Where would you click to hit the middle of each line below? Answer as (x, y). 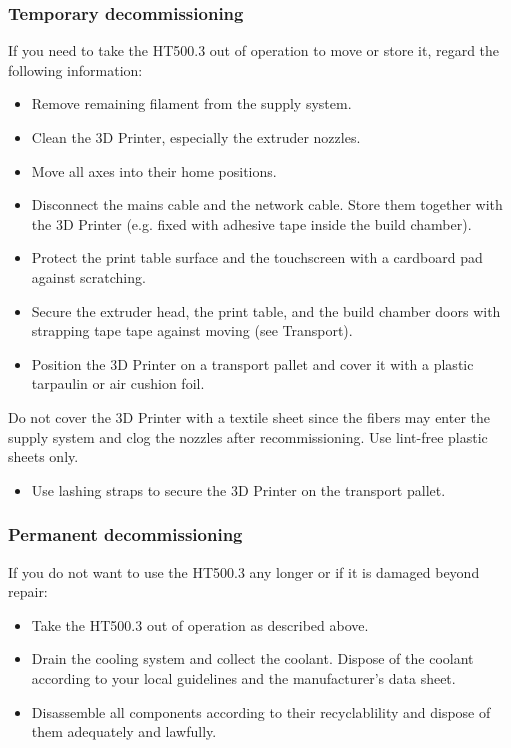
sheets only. (43, 456)
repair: (28, 591)
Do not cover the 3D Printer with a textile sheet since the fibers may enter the (249, 416)
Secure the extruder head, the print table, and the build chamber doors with (266, 310)
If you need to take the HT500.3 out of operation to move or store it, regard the (254, 50)
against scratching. (88, 276)
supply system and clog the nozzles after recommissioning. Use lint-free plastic (248, 436)
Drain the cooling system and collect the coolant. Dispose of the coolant (252, 658)
